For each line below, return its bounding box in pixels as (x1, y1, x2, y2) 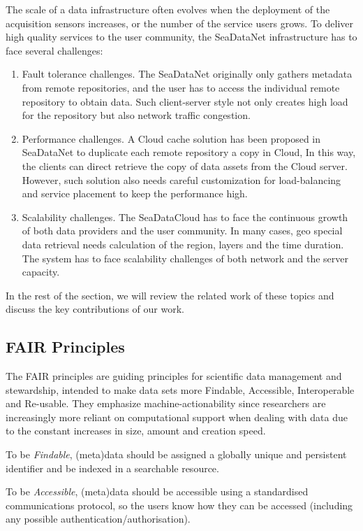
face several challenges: (6, 43, 103, 57)
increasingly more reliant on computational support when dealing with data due (6, 409, 348, 424)
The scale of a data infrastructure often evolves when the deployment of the (6, 2, 330, 16)
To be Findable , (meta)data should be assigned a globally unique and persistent (6, 447, 347, 462)
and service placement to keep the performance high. (22, 186, 248, 201)
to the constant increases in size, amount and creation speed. (6, 423, 266, 438)
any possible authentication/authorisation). (6, 511, 191, 526)
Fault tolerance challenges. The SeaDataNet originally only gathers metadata (22, 66, 353, 81)
